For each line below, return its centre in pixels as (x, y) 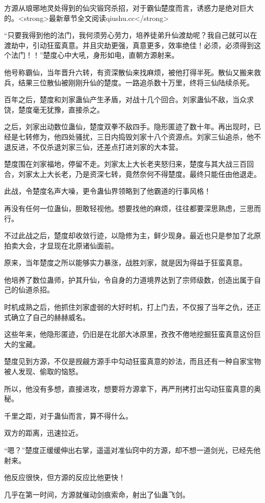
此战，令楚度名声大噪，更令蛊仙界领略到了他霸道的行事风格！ (108, 191)
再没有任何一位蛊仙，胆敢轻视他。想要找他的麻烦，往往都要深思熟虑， (122, 208)
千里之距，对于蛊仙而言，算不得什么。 (68, 415)
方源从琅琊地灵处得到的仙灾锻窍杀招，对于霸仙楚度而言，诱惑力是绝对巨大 (129, 8)
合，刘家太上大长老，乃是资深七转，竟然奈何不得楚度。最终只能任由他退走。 (132, 174)
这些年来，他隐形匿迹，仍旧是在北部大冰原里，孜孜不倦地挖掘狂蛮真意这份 (129, 334)
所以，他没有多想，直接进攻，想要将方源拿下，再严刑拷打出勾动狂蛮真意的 (129, 388)
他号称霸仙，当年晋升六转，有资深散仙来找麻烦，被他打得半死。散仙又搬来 (129, 72)
